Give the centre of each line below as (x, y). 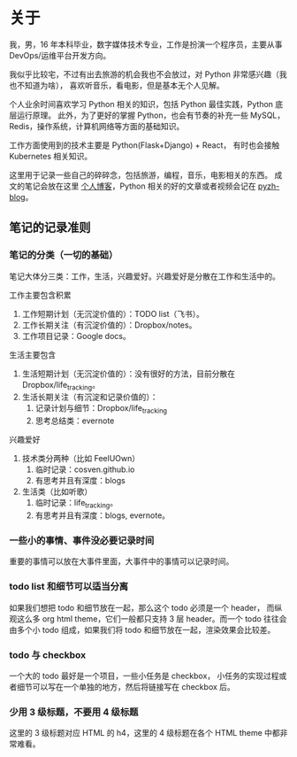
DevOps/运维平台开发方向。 (60, 55)
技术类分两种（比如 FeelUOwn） (81, 459)
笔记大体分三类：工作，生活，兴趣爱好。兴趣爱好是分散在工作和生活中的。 (145, 276)
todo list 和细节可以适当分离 (69, 587)
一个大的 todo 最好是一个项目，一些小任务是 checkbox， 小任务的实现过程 (144, 676)
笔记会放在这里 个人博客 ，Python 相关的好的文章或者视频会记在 (140, 186)
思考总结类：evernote (75, 421)
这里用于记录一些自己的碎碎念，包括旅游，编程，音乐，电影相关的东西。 (141, 174)
